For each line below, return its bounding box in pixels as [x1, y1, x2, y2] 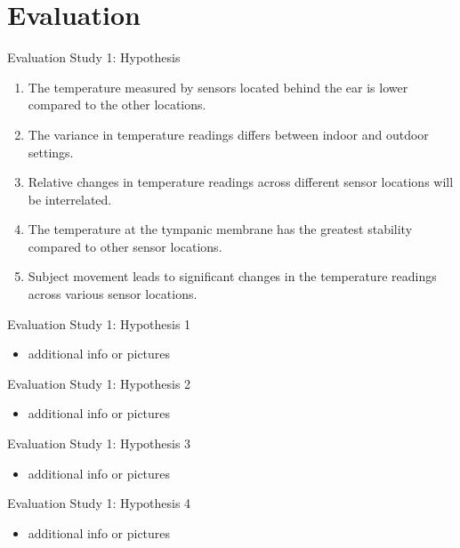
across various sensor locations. [28, 285, 198, 303]
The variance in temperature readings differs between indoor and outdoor [28, 125, 429, 143]
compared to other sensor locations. [28, 237, 222, 255]
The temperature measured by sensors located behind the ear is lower [28, 77, 408, 96]
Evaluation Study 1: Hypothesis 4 [7, 494, 191, 512]
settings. [28, 142, 74, 161]
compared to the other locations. [28, 95, 206, 114]
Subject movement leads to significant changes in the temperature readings [28, 267, 437, 286]
